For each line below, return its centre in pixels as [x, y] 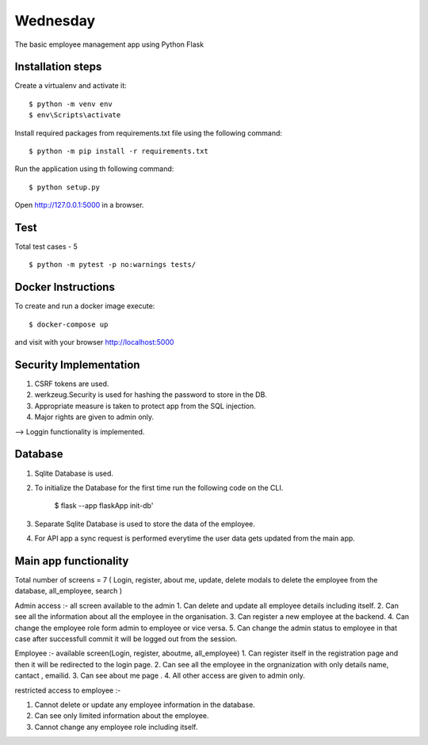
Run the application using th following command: [94, 169]
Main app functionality [72, 561]
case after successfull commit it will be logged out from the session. [126, 639]
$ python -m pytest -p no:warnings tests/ [113, 265]
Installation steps [58, 67]
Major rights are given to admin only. [94, 417]
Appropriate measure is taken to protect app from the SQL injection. [145, 406]
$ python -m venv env [71, 104]
